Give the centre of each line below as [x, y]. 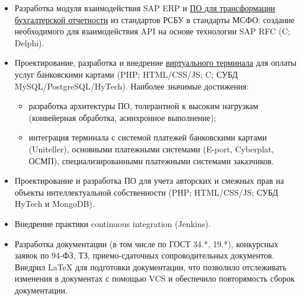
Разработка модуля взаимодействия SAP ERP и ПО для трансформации [145, 8]
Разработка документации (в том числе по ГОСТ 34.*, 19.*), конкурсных [146, 243]
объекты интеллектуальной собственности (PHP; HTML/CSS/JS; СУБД [146, 192]
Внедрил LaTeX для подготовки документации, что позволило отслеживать [150, 267]
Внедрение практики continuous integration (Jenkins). [113, 223]
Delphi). [29, 42]
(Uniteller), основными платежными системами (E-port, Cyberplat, [151, 149]
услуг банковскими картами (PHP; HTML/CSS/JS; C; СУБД [126, 74]
